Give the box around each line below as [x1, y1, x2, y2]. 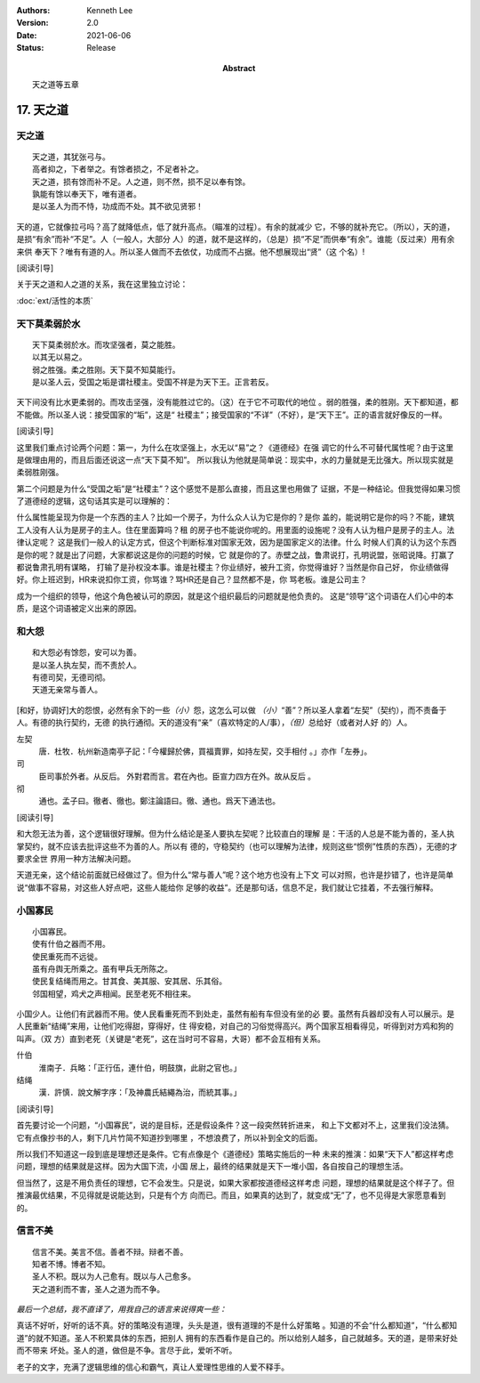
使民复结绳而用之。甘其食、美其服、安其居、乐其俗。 [32, 976, 227, 987]
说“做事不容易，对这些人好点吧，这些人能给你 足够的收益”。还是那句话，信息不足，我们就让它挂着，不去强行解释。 [16, 882, 439, 893]
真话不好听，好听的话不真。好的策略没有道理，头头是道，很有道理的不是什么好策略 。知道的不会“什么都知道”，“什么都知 [16, 1320, 458, 1330]
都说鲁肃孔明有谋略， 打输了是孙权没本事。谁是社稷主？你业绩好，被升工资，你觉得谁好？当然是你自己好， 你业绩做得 [16, 562, 449, 573]
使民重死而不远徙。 [32, 951, 102, 961]
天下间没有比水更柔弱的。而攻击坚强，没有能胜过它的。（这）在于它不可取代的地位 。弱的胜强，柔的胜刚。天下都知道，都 [16, 397, 459, 408]
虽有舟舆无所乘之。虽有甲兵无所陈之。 [32, 964, 172, 974]
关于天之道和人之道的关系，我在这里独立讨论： [16, 279, 188, 289]
